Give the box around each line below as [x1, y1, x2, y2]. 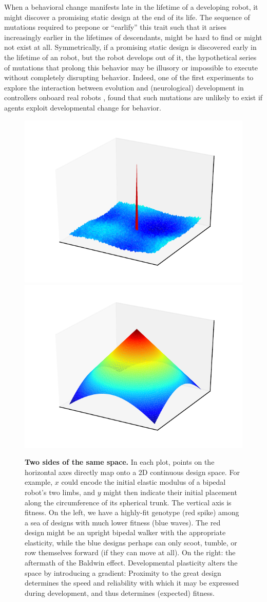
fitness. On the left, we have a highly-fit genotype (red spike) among [25, 507, 239, 518]
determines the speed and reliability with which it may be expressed [25, 577, 239, 588]
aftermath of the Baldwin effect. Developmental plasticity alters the [25, 557, 238, 568]
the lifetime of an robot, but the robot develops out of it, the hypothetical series [4, 51, 257, 62]
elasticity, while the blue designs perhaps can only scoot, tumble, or [25, 537, 237, 548]
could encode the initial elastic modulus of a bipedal [61, 477, 226, 487]
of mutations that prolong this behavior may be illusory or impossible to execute [4, 62, 258, 72]
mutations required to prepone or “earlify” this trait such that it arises [4, 22, 227, 32]
